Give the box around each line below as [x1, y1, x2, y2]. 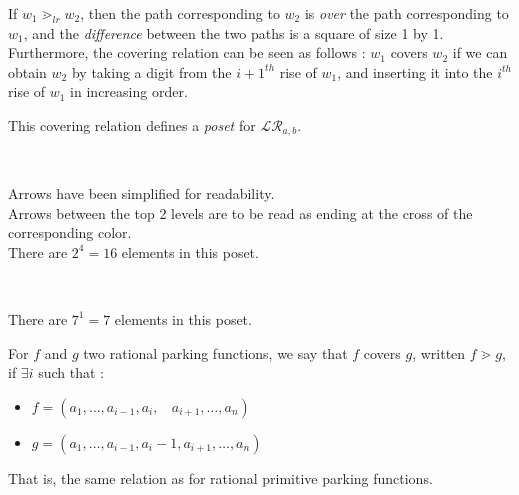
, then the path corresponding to [80, 3, 280, 23]
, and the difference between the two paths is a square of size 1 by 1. [23, 22, 444, 43]
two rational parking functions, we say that [83, 342, 348, 363]
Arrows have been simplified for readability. [8, 183, 275, 204]
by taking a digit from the [71, 61, 232, 82]
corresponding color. [8, 222, 132, 243]
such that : [38, 362, 104, 383]
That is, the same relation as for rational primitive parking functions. [8, 467, 433, 488]
